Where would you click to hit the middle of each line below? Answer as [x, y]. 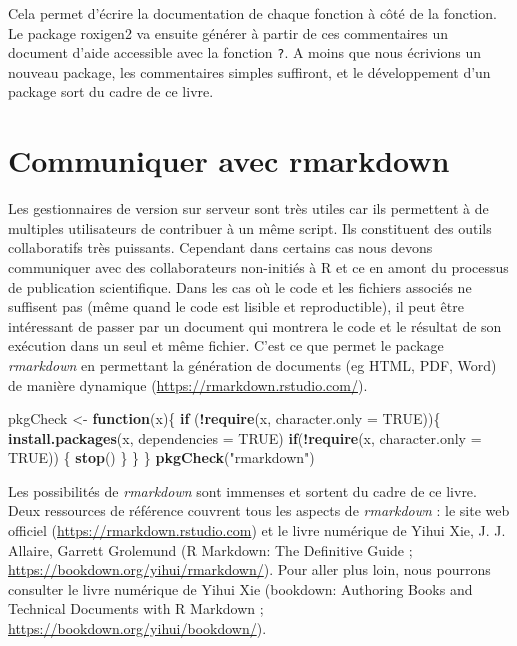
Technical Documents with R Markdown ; [136, 608]
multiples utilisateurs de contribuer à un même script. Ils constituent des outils [250, 227]
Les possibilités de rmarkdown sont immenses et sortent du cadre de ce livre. [242, 490]
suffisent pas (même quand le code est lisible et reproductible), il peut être [236, 306]
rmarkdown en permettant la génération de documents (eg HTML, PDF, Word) [252, 364]
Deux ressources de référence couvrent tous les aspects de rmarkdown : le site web [259, 510]
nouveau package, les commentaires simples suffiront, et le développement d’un [249, 71]
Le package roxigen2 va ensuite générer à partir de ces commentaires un [228, 32]
